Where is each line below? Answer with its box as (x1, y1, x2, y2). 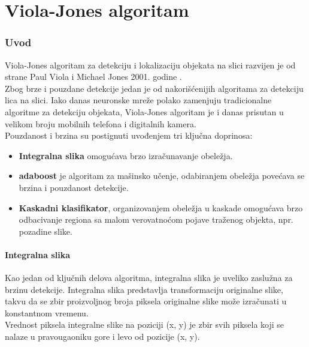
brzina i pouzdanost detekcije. (19, 181, 129, 193)
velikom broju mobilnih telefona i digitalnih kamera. (5, 117, 196, 130)
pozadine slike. (19, 225, 72, 237)
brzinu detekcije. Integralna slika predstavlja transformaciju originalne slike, (5, 283, 283, 295)
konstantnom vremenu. (5, 306, 89, 319)
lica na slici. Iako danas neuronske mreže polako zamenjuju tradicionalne (5, 94, 272, 106)
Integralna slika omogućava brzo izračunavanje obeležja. (19, 149, 233, 161)
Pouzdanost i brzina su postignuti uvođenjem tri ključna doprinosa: (5, 129, 253, 142)
